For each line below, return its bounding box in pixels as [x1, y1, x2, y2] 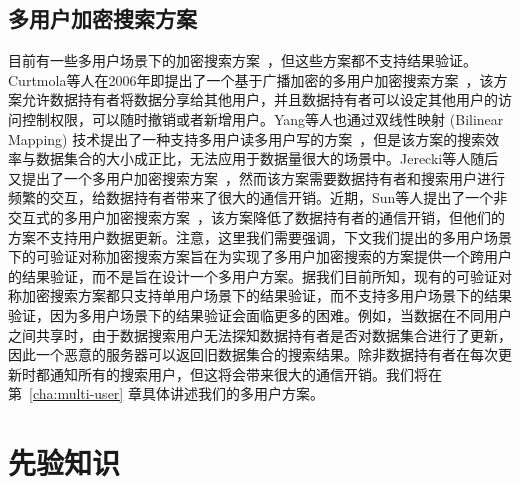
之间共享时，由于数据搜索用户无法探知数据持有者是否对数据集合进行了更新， [8, 324, 512, 345]
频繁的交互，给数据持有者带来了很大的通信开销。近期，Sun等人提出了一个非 [8, 187, 508, 208]
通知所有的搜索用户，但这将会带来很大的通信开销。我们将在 [49, 363, 442, 384]
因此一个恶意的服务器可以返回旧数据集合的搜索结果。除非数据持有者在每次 [8, 344, 498, 365]
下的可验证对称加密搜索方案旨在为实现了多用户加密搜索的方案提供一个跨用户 [8, 246, 512, 267]
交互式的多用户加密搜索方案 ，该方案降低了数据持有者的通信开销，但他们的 [8, 206, 505, 227]
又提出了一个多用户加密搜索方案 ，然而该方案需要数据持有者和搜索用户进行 [8, 167, 505, 188]
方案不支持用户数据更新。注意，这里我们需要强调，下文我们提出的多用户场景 [8, 226, 512, 247]
